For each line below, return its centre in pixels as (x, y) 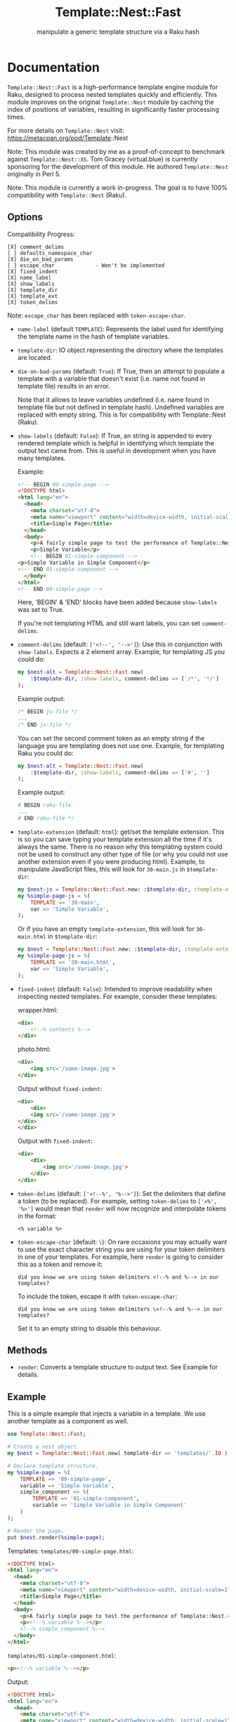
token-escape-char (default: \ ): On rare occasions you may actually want (122, 1241)
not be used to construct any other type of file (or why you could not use (123, 854)
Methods (27, 1351)
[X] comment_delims (36, 247)
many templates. (41, 458)
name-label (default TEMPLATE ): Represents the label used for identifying (120, 329)
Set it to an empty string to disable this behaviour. (89, 1328)
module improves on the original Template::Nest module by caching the (111, 102)
